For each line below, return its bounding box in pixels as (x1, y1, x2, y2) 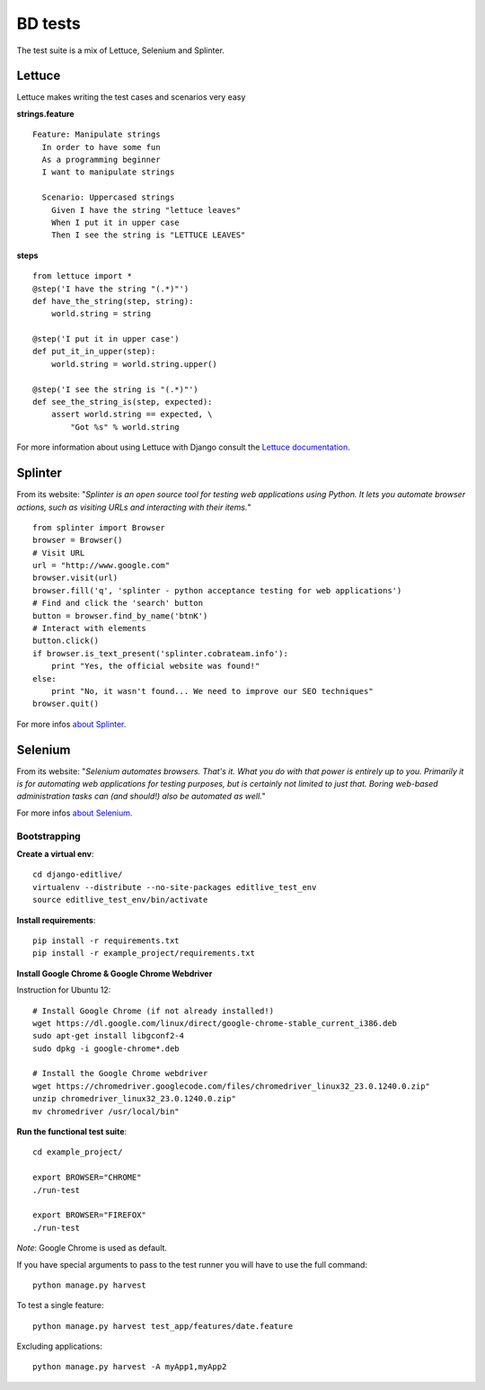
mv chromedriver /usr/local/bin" (32, 1106, 180, 1117)
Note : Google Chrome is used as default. (16, 1243, 168, 1253)
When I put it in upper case (50, 217, 180, 227)
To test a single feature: (16, 1300, 104, 1311)
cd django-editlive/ (32, 869, 123, 880)
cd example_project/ (32, 1147, 123, 1157)
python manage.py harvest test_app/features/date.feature (32, 1321, 294, 1331)
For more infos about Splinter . (16, 718, 127, 729)
